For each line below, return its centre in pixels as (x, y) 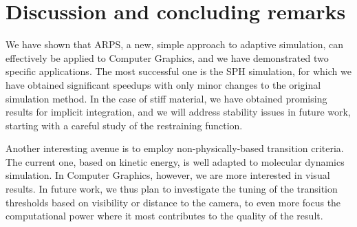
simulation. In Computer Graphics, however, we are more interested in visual (168, 175)
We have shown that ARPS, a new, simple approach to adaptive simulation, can (175, 44)
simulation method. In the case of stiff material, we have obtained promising (166, 98)
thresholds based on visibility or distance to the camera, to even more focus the (173, 202)
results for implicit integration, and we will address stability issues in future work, (178, 112)
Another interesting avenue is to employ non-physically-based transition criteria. (175, 148)
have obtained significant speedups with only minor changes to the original (163, 84)
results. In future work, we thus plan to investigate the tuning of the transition (172, 189)
